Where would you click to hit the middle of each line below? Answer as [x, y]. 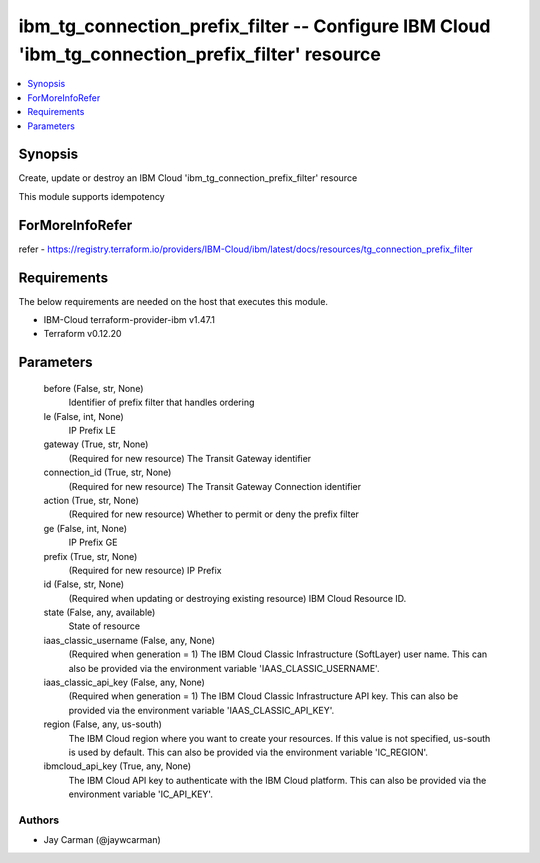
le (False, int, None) [83, 416]
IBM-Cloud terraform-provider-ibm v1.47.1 [129, 320]
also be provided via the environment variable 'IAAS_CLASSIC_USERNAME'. [224, 668]
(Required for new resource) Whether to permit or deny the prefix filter [214, 514]
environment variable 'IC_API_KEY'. [141, 794]
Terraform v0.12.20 [82, 334]
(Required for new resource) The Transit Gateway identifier [190, 458]
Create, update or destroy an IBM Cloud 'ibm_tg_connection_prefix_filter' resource [188, 178]
